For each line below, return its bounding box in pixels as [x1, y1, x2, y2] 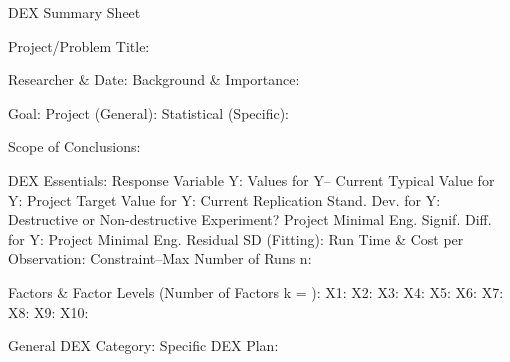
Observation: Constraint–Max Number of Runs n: [8, 248, 312, 269]
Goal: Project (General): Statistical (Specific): [8, 102, 289, 123]
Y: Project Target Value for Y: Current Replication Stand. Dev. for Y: [8, 189, 441, 210]
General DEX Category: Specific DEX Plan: [8, 335, 279, 356]
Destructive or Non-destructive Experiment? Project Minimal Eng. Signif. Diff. [8, 209, 492, 230]
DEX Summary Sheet [8, 2, 141, 22]
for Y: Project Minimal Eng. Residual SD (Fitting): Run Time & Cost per [8, 228, 464, 249]
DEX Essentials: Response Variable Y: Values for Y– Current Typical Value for [8, 169, 495, 190]
